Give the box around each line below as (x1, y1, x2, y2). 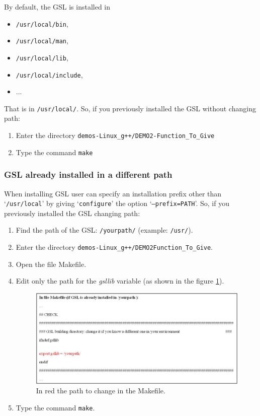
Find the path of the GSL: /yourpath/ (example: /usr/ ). (16, 225, 193, 235)
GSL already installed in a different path (4, 168, 172, 181)
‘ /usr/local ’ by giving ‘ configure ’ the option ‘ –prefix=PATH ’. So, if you (4, 198, 229, 209)
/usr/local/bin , (16, 18, 68, 29)
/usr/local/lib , (16, 52, 68, 62)
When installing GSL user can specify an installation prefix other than (4, 188, 222, 198)
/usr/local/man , (16, 35, 68, 46)
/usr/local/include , (16, 69, 83, 80)
